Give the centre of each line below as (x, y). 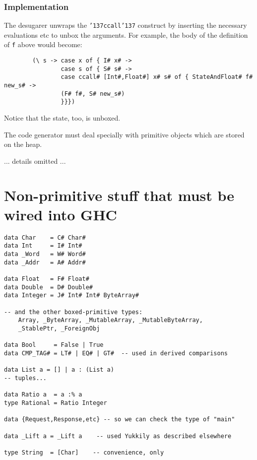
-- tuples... (25, 378)
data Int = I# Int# (43, 246)
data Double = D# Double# (48, 287)
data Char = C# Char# (45, 237)
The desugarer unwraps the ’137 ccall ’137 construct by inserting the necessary (126, 25)
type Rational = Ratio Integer (56, 403)
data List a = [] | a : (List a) (59, 370)
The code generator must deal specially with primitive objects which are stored (124, 134)
